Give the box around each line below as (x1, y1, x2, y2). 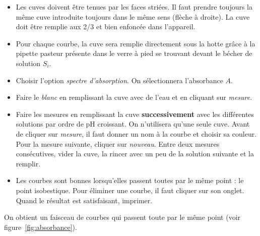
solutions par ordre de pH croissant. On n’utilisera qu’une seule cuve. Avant (16, 119, 250, 129)
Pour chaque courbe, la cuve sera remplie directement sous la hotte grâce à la (16, 38, 255, 48)
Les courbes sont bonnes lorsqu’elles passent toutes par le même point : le (16, 175, 244, 186)
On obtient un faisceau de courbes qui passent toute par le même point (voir (4, 212, 241, 222)
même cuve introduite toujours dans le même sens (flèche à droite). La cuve (16, 11, 250, 22)
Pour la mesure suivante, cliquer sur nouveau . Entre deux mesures (16, 138, 220, 149)
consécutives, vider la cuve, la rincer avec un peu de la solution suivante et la (16, 148, 254, 159)
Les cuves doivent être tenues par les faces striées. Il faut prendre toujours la (16, 2, 253, 12)
